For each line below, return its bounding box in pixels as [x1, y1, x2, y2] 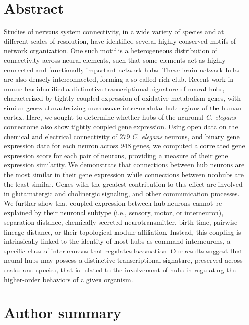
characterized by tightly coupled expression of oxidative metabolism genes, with [4, 93, 241, 103]
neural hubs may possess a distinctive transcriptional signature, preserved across [4, 255, 243, 265]
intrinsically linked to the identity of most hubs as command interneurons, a [4, 236, 231, 246]
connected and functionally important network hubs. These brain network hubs [4, 64, 239, 74]
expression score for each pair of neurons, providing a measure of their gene [4, 150, 228, 160]
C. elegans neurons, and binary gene [132, 131, 240, 141]
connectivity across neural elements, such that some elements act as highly [4, 54, 226, 65]
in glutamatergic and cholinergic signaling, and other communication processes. [4, 188, 240, 199]
